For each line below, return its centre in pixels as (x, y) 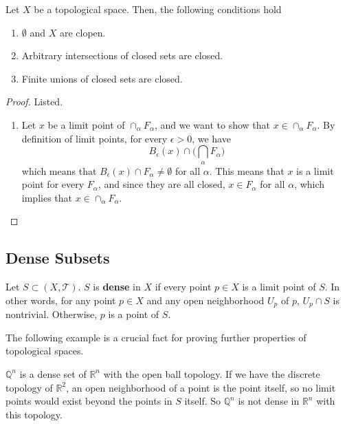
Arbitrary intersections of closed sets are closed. (122, 55)
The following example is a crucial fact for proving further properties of (156, 337)
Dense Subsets (58, 258)
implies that (47, 197)
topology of (29, 387)
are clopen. (82, 32)
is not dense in (269, 401)
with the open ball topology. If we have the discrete (212, 373)
